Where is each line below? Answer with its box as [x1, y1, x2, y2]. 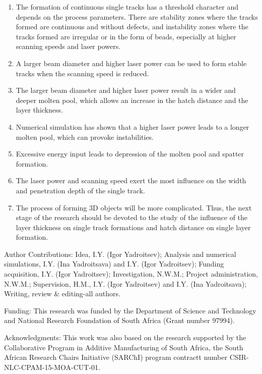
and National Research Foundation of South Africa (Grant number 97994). [4, 315, 235, 326]
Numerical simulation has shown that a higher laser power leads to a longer [16, 121, 249, 132]
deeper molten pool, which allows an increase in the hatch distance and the [16, 94, 248, 105]
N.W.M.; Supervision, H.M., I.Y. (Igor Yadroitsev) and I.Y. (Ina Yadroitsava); [4, 278, 247, 289]
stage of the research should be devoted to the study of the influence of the [16, 212, 248, 223]
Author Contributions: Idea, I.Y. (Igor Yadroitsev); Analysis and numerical [4, 248, 236, 259]
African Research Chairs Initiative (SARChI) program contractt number [4, 352, 227, 362]
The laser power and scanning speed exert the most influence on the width [16, 175, 246, 186]
